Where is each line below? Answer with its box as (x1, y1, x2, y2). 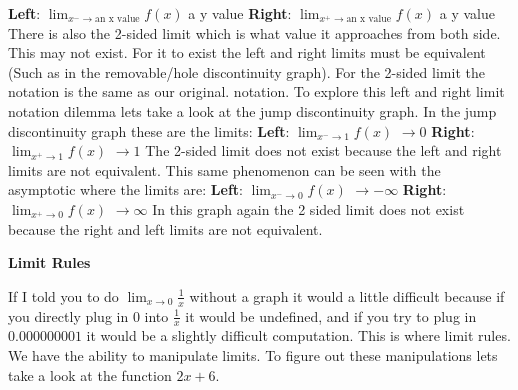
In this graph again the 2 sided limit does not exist (152, 198, 465, 219)
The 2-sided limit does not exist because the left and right (145, 140, 502, 161)
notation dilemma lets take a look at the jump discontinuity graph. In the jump (8, 100, 497, 121)
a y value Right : (188, 3, 292, 23)
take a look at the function (8, 364, 172, 385)
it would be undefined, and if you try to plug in (185, 305, 477, 326)
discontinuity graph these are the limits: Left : (8, 120, 290, 141)
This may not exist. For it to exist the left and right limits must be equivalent (8, 42, 486, 63)
